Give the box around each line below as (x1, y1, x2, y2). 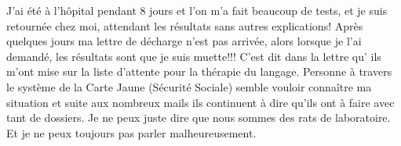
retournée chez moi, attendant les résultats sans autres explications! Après (6, 17, 363, 34)
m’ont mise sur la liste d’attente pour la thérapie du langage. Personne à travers (6, 63, 392, 80)
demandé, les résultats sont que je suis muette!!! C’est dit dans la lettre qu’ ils (6, 48, 381, 64)
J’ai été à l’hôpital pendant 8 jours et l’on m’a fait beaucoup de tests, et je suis (6, 2, 388, 18)
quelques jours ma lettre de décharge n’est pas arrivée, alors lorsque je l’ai (6, 33, 362, 49)
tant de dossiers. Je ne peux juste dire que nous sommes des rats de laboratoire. (6, 109, 391, 126)
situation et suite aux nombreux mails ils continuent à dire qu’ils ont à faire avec (6, 94, 395, 110)
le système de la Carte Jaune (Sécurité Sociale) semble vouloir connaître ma (6, 78, 372, 94)
